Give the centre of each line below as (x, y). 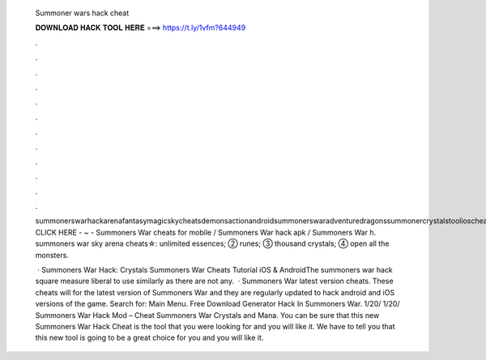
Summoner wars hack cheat (82, 13)
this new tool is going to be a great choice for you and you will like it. (149, 338)
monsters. (52, 255)
